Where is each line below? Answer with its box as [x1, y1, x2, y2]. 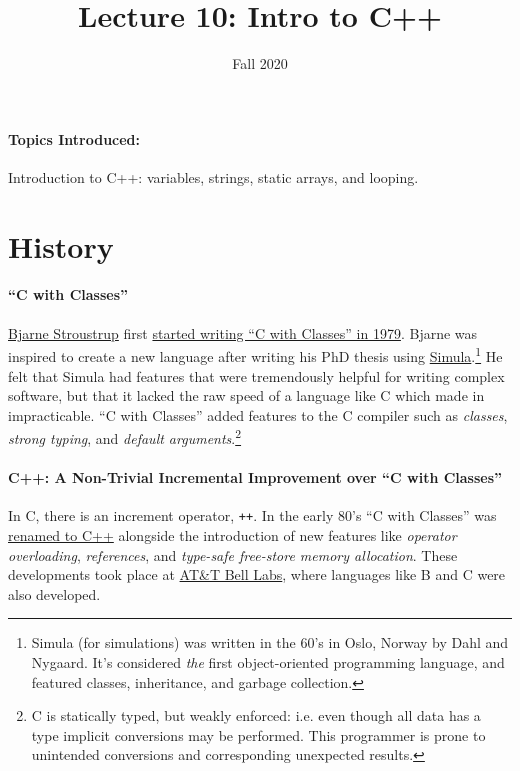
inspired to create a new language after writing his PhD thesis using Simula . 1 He [8, 343, 503, 366]
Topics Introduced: [8, 128, 141, 149]
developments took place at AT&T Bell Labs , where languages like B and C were [8, 564, 506, 585]
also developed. [8, 583, 101, 604]
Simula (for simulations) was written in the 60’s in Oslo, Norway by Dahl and [31, 632, 509, 653]
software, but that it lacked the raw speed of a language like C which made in [8, 385, 485, 406]
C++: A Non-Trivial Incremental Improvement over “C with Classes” [8, 467, 503, 488]
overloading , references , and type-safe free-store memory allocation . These [8, 544, 458, 565]
